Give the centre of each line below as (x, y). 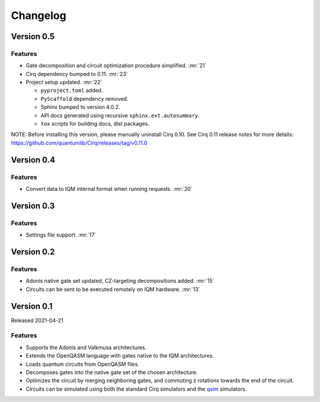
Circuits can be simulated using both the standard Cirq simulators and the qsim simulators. (136, 389)
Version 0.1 (32, 306)
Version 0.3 (33, 205)
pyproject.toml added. (72, 90)
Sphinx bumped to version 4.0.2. (80, 107)
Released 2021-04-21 (37, 320)
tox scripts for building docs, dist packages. (95, 124)
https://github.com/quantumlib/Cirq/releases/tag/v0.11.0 (79, 143)
